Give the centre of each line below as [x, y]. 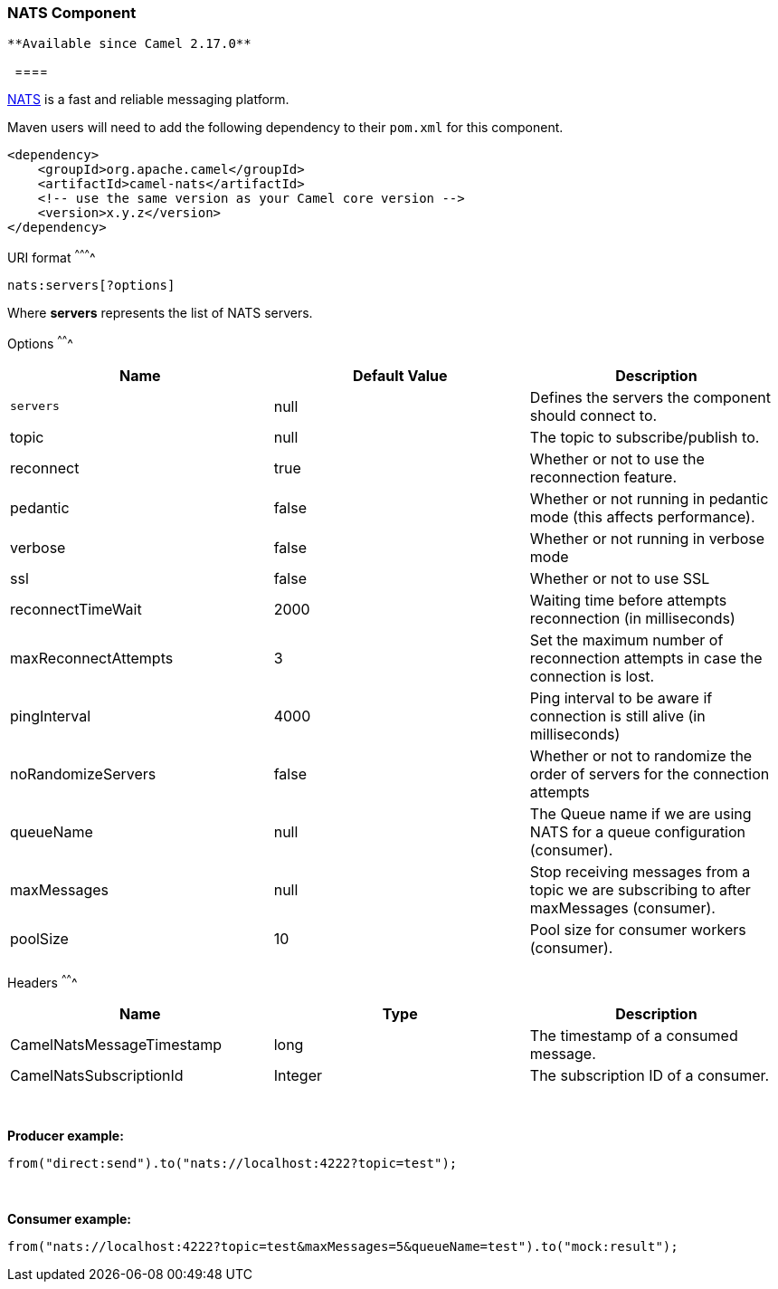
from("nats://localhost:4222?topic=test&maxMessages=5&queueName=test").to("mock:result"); [343, 1247]
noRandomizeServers [83, 773]
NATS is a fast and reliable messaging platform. [148, 100]
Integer [298, 1076]
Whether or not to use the [617, 458]
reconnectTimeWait [76, 609]
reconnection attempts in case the [646, 658]
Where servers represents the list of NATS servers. [160, 313]
